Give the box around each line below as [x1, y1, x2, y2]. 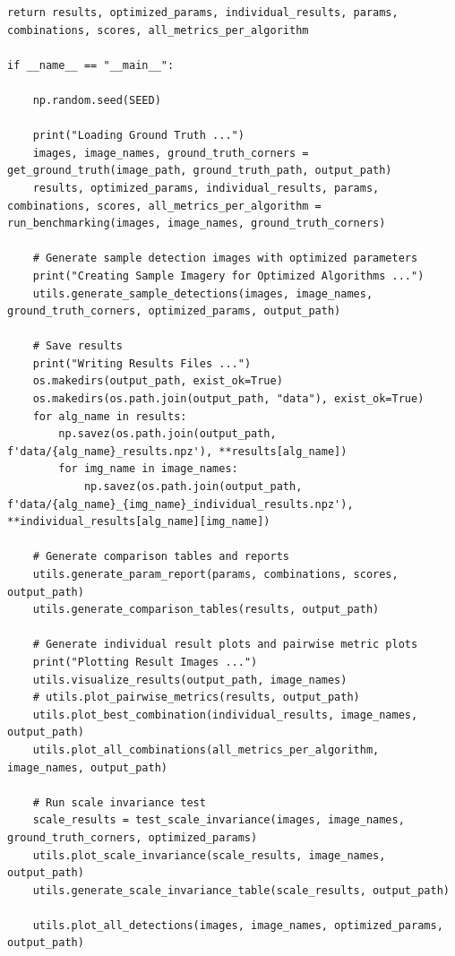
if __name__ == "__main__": [7, 58, 175, 72]
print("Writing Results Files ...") [32, 357, 252, 370]
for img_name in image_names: [58, 462, 238, 476]
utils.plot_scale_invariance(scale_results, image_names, [32, 848, 386, 862]
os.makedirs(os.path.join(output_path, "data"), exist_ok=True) [32, 392, 425, 406]
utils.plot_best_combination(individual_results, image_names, [32, 708, 418, 721]
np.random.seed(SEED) [32, 93, 161, 107]
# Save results [32, 340, 123, 353]
